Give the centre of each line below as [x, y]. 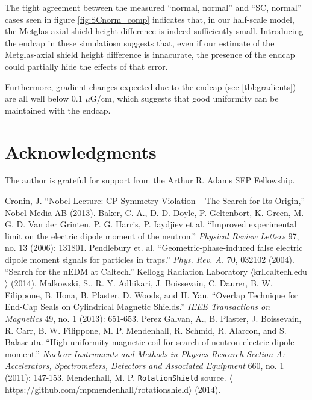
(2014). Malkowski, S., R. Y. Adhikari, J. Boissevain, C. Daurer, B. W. [142, 283]
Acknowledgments [81, 151]
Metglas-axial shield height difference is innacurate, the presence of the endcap [150, 54]
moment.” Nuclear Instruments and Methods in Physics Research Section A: [145, 353]
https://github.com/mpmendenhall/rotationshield [97, 389]
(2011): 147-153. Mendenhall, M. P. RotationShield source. [116, 377]
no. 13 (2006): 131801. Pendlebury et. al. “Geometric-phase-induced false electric [154, 248]
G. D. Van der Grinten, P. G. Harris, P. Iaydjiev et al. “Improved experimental [151, 224]
